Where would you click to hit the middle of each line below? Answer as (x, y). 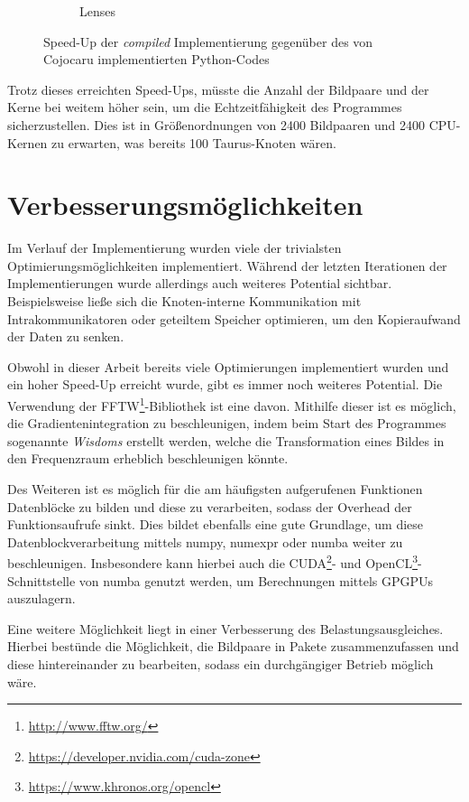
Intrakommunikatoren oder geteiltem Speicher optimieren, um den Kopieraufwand (234, 318)
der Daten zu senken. (66, 336)
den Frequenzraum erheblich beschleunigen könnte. (148, 458)
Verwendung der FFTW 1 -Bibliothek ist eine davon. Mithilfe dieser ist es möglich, (232, 404)
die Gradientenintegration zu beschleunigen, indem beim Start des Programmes (227, 423)
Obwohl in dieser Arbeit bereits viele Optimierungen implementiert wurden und (228, 366)
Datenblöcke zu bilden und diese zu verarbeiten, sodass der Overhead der (210, 506)
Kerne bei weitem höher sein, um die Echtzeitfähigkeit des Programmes (205, 107)
